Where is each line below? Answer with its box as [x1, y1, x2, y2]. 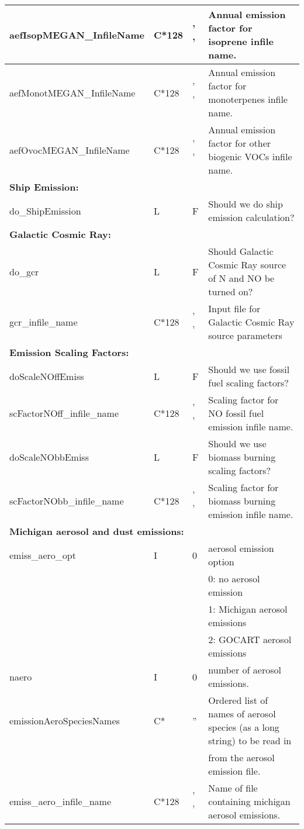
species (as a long [208, 720, 279, 734]
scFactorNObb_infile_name [9, 494, 124, 507]
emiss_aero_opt [9, 548, 76, 562]
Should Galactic [208, 244, 274, 258]
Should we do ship [208, 197, 283, 210]
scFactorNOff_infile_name [9, 406, 119, 420]
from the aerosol [208, 751, 275, 764]
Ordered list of [208, 693, 268, 707]
